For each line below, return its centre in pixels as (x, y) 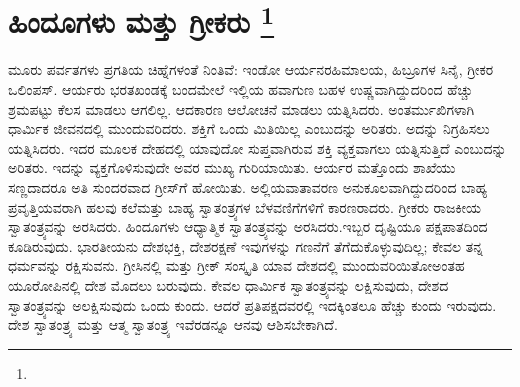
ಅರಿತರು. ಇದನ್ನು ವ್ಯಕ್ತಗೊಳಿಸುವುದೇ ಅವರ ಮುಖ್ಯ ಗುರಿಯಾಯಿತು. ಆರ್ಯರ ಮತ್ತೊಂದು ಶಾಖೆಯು (232, 167)
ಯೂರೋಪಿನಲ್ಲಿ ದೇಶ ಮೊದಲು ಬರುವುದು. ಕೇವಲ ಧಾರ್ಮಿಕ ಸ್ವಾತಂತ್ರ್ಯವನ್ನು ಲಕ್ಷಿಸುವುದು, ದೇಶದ (228, 284)
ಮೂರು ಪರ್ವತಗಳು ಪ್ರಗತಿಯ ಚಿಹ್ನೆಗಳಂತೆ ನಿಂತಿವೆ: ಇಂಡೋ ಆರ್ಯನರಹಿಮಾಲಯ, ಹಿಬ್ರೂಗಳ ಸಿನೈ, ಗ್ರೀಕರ (251, 69)
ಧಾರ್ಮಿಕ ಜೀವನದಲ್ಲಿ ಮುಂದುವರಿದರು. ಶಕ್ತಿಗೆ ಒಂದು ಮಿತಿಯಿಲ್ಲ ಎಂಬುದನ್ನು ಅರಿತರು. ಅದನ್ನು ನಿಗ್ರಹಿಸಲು (249, 128)
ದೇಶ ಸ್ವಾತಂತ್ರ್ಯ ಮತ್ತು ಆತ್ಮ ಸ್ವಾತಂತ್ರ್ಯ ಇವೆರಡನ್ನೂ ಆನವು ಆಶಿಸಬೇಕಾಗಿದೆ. (173, 324)
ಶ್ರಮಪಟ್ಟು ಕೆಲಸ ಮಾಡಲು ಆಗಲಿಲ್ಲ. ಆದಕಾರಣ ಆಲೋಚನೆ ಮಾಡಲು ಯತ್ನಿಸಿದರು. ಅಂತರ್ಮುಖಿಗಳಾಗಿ (241, 108)
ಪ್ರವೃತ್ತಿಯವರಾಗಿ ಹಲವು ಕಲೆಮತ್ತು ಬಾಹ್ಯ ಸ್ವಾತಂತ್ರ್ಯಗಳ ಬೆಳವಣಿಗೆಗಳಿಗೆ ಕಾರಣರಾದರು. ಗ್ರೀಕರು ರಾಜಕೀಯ (244, 206)
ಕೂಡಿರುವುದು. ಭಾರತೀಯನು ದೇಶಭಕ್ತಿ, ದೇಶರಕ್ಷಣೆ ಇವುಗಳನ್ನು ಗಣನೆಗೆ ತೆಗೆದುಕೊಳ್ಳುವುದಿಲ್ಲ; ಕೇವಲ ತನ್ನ (245, 245)
